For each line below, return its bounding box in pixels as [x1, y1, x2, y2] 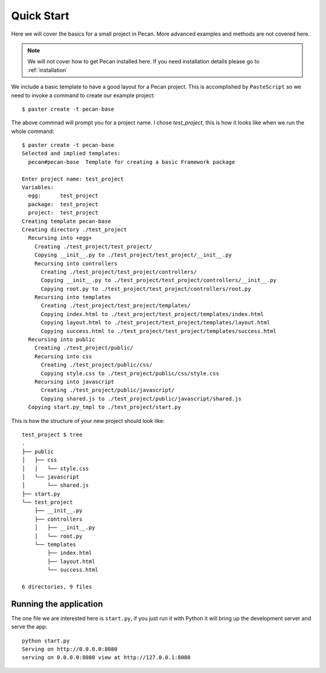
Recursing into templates [34, 294, 112, 301]
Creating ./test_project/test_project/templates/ [40, 302, 191, 309]
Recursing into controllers [34, 260, 118, 267]
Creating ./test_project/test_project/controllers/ [40, 268, 197, 275]
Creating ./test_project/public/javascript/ [40, 387, 175, 394]
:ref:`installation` [27, 66, 68, 74]
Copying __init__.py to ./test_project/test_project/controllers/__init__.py [40, 277, 277, 284]
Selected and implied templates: [22, 150, 121, 157]
